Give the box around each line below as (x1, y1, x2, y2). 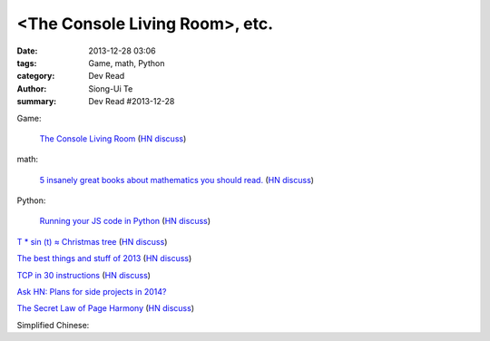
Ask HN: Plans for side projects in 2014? (16, 287, 167, 297)
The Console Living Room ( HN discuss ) (39, 132, 187, 144)
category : (16, 71, 55, 82)
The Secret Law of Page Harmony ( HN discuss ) (16, 303, 195, 314)
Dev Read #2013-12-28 (88, 96, 175, 107)
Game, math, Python (88, 57, 165, 68)
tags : (16, 57, 37, 68)
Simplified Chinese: (16, 319, 90, 330)
